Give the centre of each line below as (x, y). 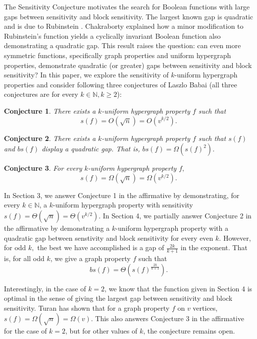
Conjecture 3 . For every (43, 168)
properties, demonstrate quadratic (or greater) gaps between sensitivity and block (128, 65)
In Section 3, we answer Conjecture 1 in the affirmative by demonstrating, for (122, 195)
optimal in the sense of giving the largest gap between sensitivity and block (118, 298)
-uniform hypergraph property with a (172, 228)
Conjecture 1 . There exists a (50, 110)
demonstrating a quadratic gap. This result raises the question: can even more (123, 45)
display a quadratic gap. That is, (91, 149)
